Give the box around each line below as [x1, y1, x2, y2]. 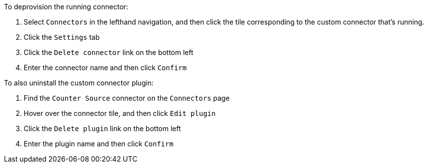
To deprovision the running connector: [4, 2, 128, 11]
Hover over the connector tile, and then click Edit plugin [24, 109, 216, 117]
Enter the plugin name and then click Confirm [24, 139, 174, 148]
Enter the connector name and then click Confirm [24, 63, 187, 72]
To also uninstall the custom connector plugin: [4, 79, 154, 87]
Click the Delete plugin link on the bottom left [24, 124, 181, 133]
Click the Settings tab [24, 33, 100, 41]
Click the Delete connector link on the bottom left [24, 48, 194, 56]
